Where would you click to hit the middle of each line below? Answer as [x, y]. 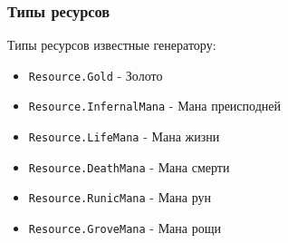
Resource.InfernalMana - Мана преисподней [154, 106]
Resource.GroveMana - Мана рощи [125, 228]
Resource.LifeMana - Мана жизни [124, 136]
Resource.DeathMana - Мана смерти [129, 166]
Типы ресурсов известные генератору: [112, 45]
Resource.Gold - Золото [96, 75]
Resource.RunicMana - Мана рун [120, 197]
